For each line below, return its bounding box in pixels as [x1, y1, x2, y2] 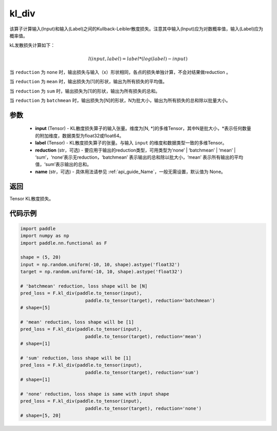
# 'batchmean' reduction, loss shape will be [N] [20, 283, 148, 289]
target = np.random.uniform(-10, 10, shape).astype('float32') [20, 269, 183, 275]
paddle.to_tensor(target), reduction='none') [85, 405, 202, 411]
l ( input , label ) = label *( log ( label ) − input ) [88, 55, 188, 62]
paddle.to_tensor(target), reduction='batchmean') [85, 297, 215, 303]
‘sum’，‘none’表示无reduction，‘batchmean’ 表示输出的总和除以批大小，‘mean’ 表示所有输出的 [35, 154, 234, 160]
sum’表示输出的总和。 [45, 161, 92, 167]
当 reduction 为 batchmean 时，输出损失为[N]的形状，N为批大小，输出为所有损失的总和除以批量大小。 [9, 98, 231, 104]
